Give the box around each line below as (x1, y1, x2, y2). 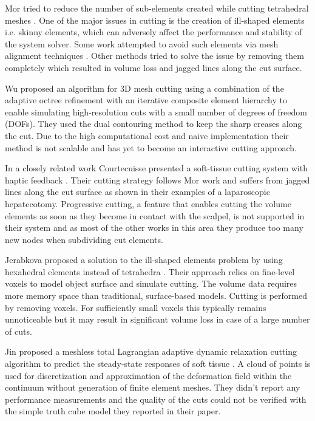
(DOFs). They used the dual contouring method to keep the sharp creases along (5, 117, 302, 130)
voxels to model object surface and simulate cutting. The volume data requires (5, 277, 297, 290)
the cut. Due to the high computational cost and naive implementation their (5, 129, 289, 142)
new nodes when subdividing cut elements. (5, 233, 163, 245)
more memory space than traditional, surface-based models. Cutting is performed (5, 289, 308, 302)
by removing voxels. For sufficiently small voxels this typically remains (5, 301, 266, 313)
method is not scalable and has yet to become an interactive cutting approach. (5, 141, 297, 154)
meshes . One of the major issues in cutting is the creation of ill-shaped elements (5, 13, 305, 26)
